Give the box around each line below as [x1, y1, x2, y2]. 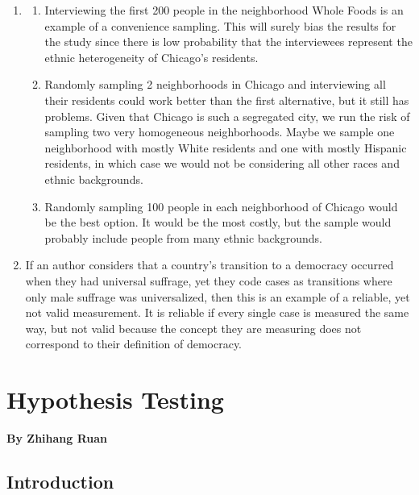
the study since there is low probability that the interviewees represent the [44, 33, 413, 50]
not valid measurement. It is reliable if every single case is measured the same [25, 304, 409, 321]
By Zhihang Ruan [6, 430, 108, 446]
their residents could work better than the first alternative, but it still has [44, 91, 409, 108]
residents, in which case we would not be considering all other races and [44, 155, 400, 172]
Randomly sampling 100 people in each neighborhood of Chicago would [44, 198, 398, 214]
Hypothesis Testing [6, 383, 224, 416]
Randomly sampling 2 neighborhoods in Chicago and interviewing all [44, 76, 386, 93]
